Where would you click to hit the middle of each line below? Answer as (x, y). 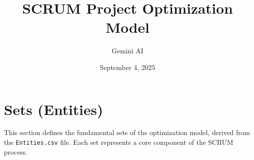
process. (16, 151)
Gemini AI (127, 51)
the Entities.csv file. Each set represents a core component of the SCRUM (119, 142)
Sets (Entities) (54, 109)
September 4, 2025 (127, 67)
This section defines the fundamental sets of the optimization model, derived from (127, 132)
